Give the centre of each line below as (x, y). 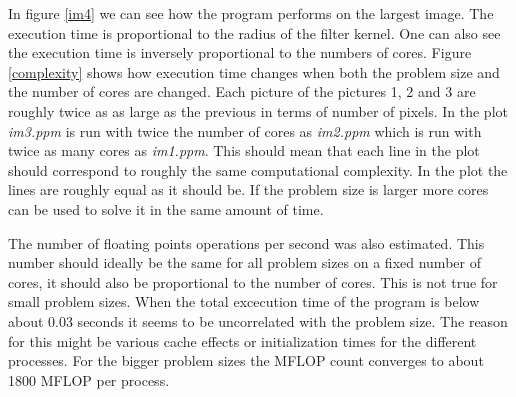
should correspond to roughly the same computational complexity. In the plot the (258, 169)
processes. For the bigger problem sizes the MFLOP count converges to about (246, 360)
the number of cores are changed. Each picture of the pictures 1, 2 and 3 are (242, 91)
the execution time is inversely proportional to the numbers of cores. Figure (240, 52)
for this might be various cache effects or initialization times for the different (242, 340)
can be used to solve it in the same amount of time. (166, 208)
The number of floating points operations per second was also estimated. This (246, 242)
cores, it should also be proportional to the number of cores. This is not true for (253, 281)
